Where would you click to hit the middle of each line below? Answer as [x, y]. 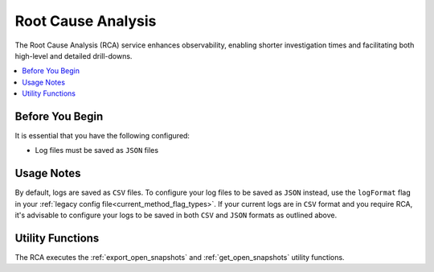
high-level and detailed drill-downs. [74, 56]
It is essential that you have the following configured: [102, 136]
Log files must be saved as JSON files [97, 150]
